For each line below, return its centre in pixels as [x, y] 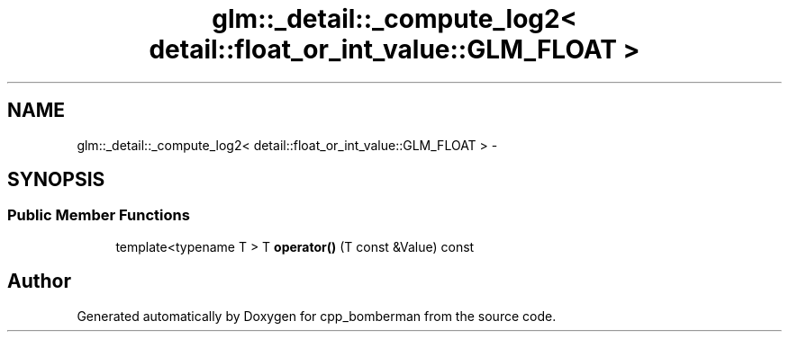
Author [39, 281]
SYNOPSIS [56, 180]
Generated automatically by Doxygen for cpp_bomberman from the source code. [317, 316]
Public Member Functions [99, 215]
